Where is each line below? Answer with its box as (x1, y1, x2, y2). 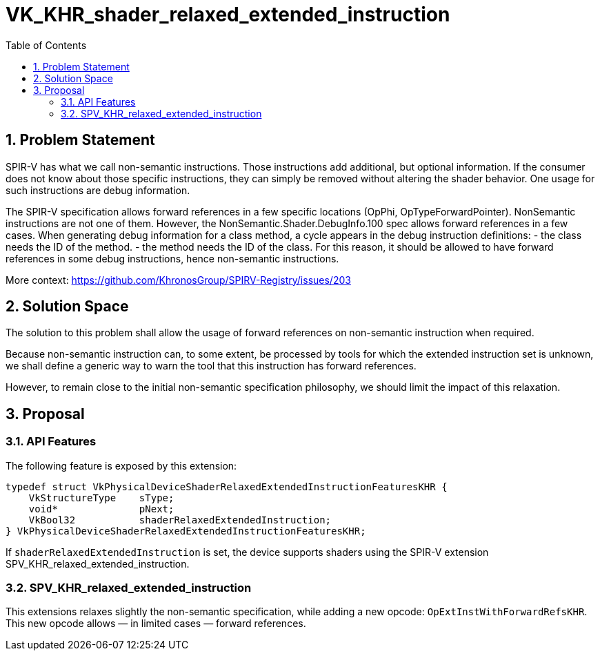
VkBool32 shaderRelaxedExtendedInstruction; (28, 514, 332, 525)
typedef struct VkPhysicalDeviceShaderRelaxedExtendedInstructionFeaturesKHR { (6, 481, 448, 492)
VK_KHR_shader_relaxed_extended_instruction (6, 3, 450, 26)
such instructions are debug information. (6, 184, 190, 196)
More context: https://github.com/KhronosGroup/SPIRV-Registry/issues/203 (6, 273, 351, 286)
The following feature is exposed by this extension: (6, 459, 237, 472)
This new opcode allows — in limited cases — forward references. (6, 617, 306, 630)
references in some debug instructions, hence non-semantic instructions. (6, 252, 339, 264)
